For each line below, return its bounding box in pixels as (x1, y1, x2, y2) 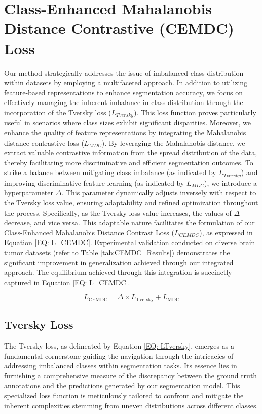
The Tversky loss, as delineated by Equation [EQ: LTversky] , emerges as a (4, 340, 234, 351)
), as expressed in (199, 227, 253, 237)
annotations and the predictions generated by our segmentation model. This (4, 380, 240, 391)
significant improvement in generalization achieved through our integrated (4, 257, 234, 267)
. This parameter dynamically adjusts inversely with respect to (61, 187, 256, 198)
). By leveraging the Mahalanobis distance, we (101, 137, 245, 148)
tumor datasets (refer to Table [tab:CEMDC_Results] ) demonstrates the (4, 247, 230, 257)
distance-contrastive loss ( (4, 137, 84, 148)
